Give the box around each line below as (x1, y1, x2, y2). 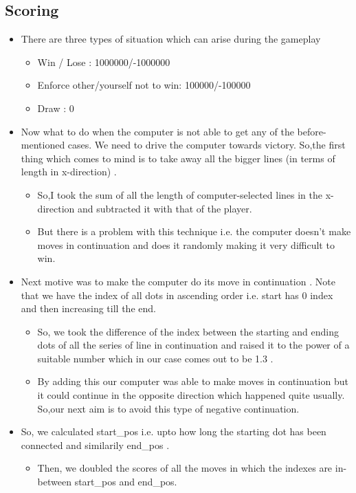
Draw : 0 (37, 100, 74, 115)
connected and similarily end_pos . (21, 437, 170, 452)
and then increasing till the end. (21, 301, 156, 316)
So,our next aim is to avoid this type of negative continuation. (37, 401, 300, 415)
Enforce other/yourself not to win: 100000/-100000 (37, 78, 251, 92)
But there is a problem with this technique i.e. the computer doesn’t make (37, 224, 351, 239)
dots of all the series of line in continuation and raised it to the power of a (37, 338, 350, 352)
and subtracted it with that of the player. (77, 201, 252, 215)
